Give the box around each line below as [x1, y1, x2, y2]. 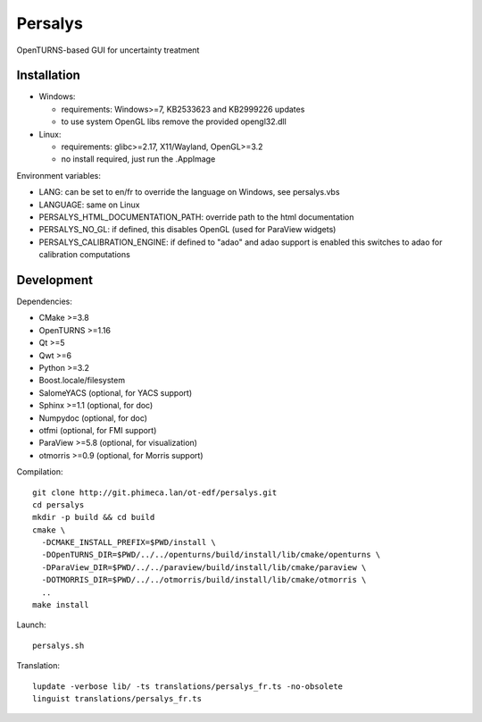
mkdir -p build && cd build [32, 512, 155, 523]
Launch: [16, 619, 46, 630]
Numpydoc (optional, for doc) [38, 412, 147, 424]
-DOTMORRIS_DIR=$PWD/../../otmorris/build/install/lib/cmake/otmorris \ [41, 575, 367, 585]
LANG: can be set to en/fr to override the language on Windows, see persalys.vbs [38, 187, 340, 197]
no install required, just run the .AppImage [61, 154, 216, 164]
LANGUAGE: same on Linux [38, 199, 140, 210]
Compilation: [16, 466, 63, 477]
